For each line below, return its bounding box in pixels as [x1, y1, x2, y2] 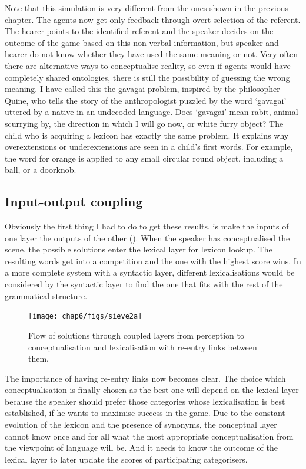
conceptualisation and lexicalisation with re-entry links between [28, 340, 257, 353]
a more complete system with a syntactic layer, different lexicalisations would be [5, 266, 295, 278]
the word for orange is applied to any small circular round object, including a [5, 152, 284, 164]
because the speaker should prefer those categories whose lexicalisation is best [5, 395, 285, 407]
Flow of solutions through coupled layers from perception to [28, 329, 244, 341]
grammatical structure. [5, 289, 88, 301]
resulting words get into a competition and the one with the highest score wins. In [5, 254, 301, 267]
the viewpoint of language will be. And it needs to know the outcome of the [5, 441, 278, 454]
